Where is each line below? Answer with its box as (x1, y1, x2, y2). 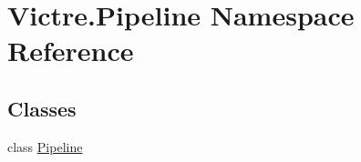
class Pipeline (7, 137, 83, 156)
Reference (7, 32, 134, 69)
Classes (7, 94, 77, 122)
